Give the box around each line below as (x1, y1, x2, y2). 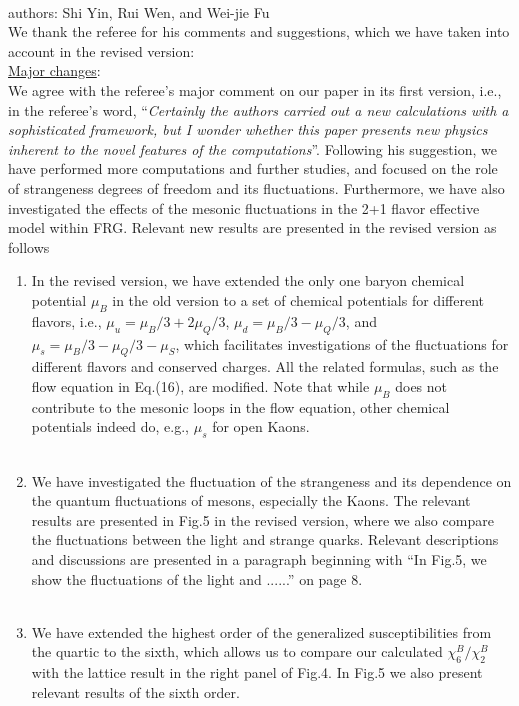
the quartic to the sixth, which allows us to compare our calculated (31, 641, 443, 662)
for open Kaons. (212, 416, 310, 437)
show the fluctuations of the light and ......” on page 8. (31, 568, 363, 589)
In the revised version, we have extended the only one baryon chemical (31, 270, 465, 291)
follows (8, 236, 50, 257)
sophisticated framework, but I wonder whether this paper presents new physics (8, 119, 488, 140)
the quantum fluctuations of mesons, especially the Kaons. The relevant (31, 490, 471, 511)
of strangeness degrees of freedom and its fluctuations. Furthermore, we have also (8, 177, 505, 198)
